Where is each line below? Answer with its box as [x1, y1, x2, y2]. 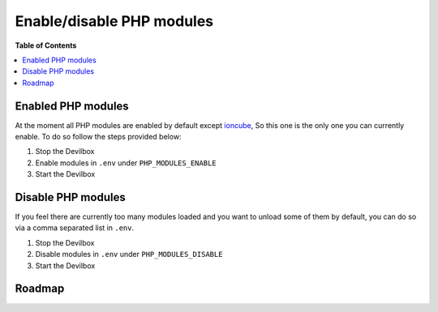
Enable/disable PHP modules [15, 12, 214, 30]
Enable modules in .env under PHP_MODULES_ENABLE [35, 158, 217, 168]
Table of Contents [15, 41, 77, 50]
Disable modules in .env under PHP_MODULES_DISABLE [35, 250, 223, 259]
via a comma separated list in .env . [15, 223, 134, 233]
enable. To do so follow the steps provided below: [15, 132, 182, 142]
